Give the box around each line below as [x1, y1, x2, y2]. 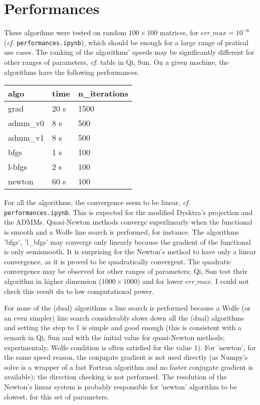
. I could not [211, 275, 249, 286]
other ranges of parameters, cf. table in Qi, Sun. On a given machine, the [4, 56, 229, 67]
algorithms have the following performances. [4, 66, 139, 77]
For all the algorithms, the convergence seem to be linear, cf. [4, 197, 190, 208]
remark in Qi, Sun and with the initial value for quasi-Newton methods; [4, 332, 225, 342]
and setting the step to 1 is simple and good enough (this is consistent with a [4, 322, 241, 333]
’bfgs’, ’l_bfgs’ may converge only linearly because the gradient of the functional [4, 236, 251, 247]
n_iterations [78, 87, 129, 99]
